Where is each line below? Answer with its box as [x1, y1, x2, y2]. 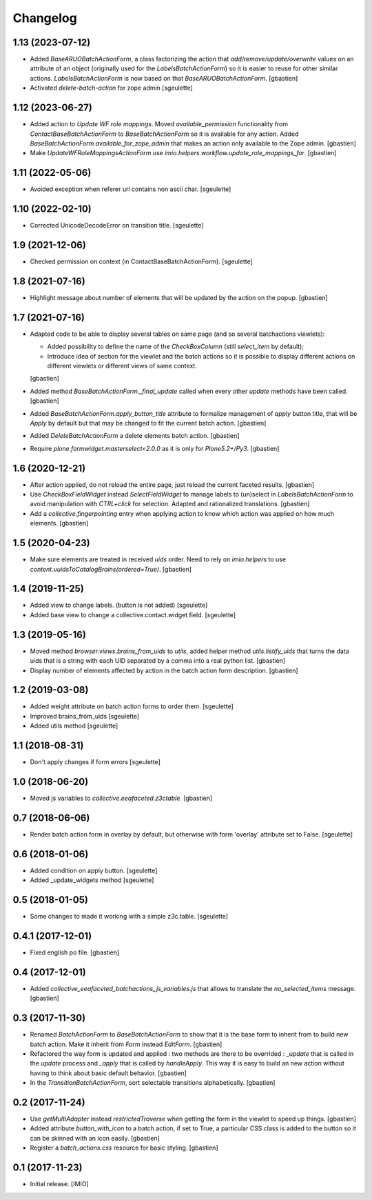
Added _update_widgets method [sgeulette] [30, 876, 154, 884]
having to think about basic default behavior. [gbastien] [30, 1069, 187, 1077]
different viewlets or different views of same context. [47, 362, 198, 370]
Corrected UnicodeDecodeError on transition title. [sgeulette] [30, 221, 204, 230]
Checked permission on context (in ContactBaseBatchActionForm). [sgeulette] [30, 257, 253, 266]
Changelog [12, 10, 77, 26]
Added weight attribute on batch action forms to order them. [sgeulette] [30, 702, 234, 710]
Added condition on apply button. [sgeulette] [30, 866, 158, 874]
